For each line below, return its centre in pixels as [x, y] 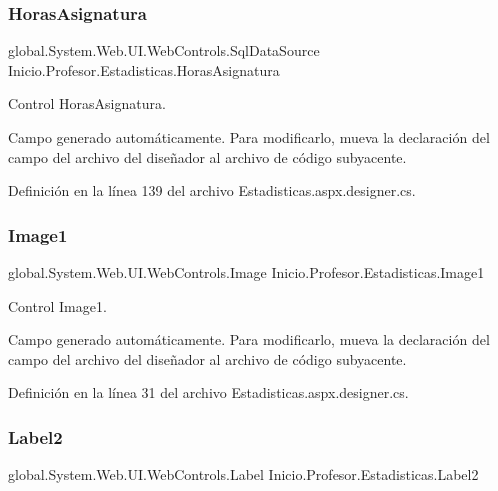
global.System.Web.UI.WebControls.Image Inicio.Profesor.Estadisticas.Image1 [246, 272]
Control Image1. [57, 305]
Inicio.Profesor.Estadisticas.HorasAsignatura [144, 69]
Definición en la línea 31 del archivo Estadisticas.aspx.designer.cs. [208, 392]
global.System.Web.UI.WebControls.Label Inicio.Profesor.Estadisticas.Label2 [243, 474]
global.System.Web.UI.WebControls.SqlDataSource [164, 50]
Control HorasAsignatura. [87, 103]
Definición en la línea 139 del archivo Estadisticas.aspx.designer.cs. [212, 190]
